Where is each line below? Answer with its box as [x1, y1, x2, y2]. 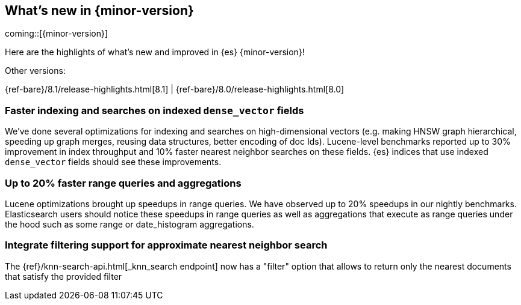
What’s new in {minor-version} [5, 3, 194, 18]
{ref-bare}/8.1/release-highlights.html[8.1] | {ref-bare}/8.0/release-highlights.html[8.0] [5, 84, 345, 95]
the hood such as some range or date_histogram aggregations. [5, 219, 254, 229]
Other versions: [5, 65, 66, 76]
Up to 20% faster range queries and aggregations [5, 177, 242, 189]
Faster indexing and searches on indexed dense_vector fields [5, 104, 304, 116]
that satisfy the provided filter [5, 271, 122, 282]
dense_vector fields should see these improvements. [5, 157, 222, 168]
